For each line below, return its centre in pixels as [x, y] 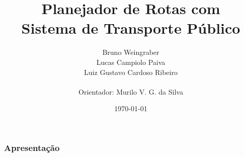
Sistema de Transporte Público [131, 28]
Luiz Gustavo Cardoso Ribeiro [131, 72]
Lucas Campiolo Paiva [131, 62]
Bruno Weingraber [131, 52]
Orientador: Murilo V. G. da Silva [131, 91]
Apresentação [32, 147]
